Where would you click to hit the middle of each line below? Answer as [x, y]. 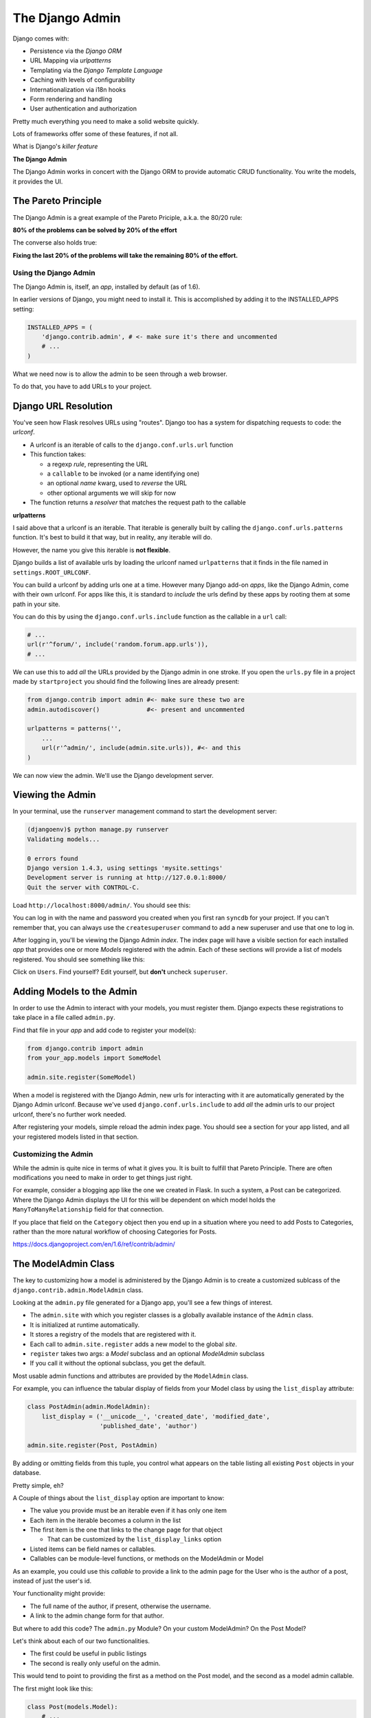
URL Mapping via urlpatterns [70, 60]
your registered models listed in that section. [76, 1137]
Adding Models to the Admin [75, 991]
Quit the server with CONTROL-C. [83, 887]
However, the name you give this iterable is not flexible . [92, 550]
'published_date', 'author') [149, 1426]
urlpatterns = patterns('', [74, 729]
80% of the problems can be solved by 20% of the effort [95, 230]
